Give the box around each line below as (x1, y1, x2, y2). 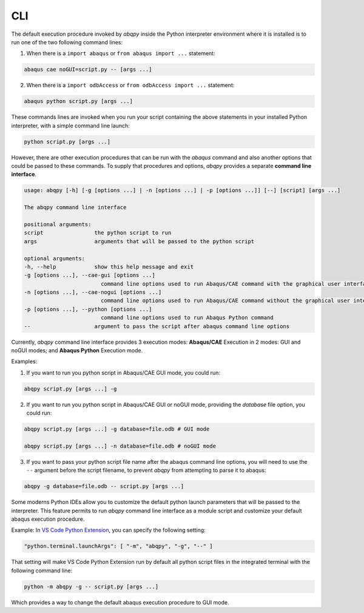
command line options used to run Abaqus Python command (100, 314, 274, 321)
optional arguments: (24, 255, 85, 262)
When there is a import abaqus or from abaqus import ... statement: (26, 50, 215, 57)
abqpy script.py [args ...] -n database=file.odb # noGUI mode (24, 443, 217, 449)
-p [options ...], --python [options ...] (24, 306, 152, 312)
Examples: (11, 358, 38, 365)
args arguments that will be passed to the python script (24, 238, 255, 245)
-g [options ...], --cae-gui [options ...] (24, 272, 156, 279)
